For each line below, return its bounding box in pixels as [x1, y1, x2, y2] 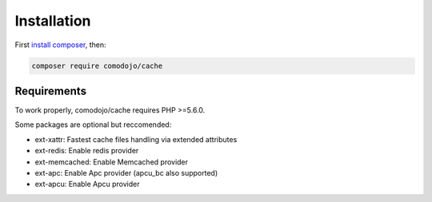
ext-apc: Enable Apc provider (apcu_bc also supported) [34, 168, 218, 177]
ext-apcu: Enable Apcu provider [34, 180, 140, 189]
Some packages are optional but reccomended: [14, 120, 172, 129]
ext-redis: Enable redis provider [34, 146, 139, 156]
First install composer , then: [14, 40, 106, 50]
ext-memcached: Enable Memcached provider [34, 156, 188, 167]
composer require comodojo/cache [31, 61, 163, 70]
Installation [14, 12, 91, 30]
